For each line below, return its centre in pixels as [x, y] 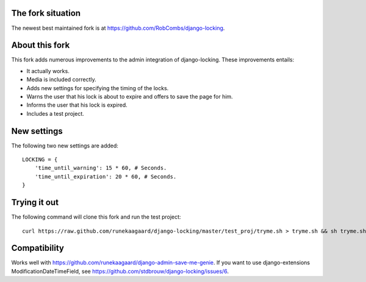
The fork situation [46, 13]
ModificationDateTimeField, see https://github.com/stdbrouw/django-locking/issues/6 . [120, 271]
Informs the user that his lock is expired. [77, 105]
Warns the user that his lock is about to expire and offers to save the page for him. [130, 96]
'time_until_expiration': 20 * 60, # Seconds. [106, 176]
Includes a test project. [56, 113]
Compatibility [38, 248]
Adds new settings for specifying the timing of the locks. [98, 88]
